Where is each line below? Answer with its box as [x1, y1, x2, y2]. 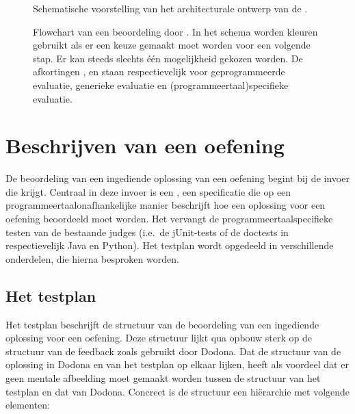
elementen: [5, 398, 50, 412]
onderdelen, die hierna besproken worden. [5, 251, 179, 266]
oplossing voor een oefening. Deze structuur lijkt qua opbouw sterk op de [5, 331, 312, 345]
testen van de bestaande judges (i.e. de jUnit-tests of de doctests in [5, 224, 289, 239]
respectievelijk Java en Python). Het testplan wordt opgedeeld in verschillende [5, 238, 334, 253]
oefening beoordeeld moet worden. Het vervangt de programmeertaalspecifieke [5, 211, 333, 226]
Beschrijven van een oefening [5, 131, 285, 159]
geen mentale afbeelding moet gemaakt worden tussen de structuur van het [5, 371, 321, 385]
